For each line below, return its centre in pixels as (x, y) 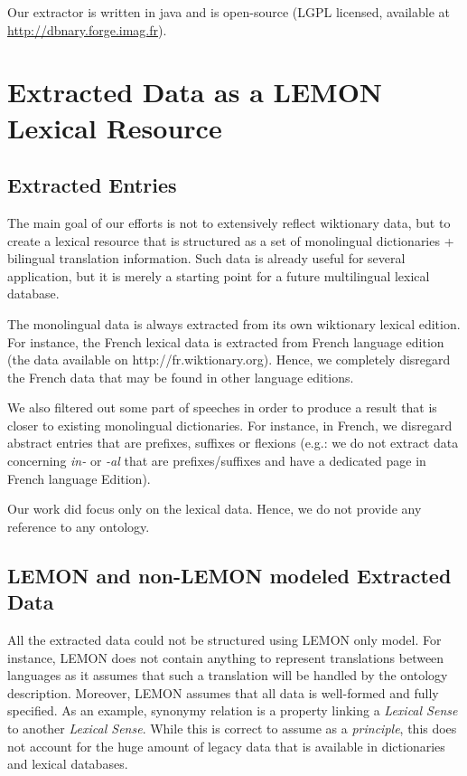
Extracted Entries (92, 185)
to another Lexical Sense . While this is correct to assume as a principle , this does (232, 729)
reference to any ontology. (79, 526)
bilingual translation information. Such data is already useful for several (206, 258)
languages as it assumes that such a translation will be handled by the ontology (228, 675)
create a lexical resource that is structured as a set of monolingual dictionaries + (231, 240)
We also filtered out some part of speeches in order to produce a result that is (222, 407)
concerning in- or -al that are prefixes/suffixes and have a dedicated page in (217, 461)
